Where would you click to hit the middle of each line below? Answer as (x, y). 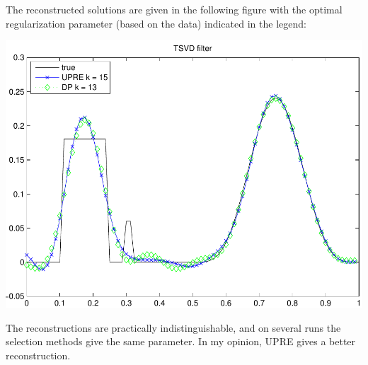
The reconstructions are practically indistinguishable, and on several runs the (173, 327)
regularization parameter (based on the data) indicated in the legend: (156, 23)
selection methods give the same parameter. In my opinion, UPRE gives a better (181, 341)
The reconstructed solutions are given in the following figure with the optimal (174, 9)
